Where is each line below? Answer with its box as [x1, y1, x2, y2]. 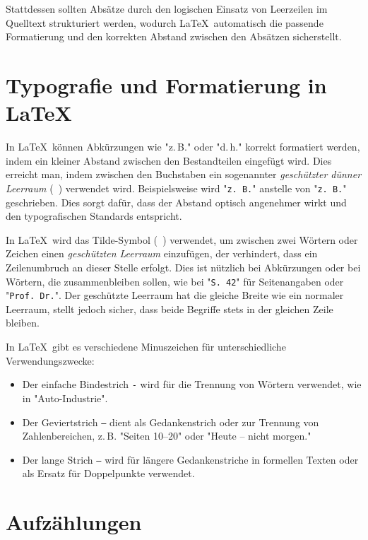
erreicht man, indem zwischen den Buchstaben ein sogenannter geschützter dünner [6, 167, 362, 182]
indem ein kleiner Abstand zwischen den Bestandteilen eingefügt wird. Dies [6, 153, 332, 168]
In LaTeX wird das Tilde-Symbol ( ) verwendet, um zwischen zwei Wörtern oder [6, 232, 358, 247]
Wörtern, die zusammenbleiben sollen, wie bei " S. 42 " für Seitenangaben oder [6, 274, 344, 288]
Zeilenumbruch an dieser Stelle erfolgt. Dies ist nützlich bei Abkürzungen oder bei [6, 259, 361, 274]
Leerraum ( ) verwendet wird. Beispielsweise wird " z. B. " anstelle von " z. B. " [6, 180, 347, 195]
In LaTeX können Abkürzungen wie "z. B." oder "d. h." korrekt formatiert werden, [6, 139, 360, 154]
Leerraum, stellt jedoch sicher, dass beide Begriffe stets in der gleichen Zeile [6, 301, 333, 316]
